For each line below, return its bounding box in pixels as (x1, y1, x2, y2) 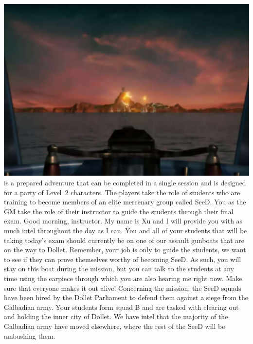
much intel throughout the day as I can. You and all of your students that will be (4, 225, 247, 235)
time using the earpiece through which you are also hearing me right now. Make (4, 273, 242, 283)
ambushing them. (4, 330, 55, 341)
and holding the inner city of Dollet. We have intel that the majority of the (4, 311, 228, 322)
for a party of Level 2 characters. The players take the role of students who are (4, 187, 240, 197)
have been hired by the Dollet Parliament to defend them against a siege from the (4, 292, 248, 303)
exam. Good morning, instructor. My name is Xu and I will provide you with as (4, 216, 243, 226)
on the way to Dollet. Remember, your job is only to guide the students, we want (4, 244, 246, 255)
